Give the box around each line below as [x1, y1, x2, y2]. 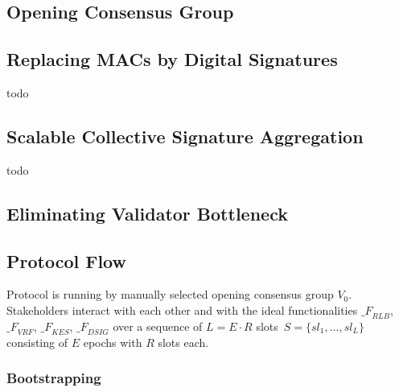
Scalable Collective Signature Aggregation [6, 123, 364, 148]
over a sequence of [113, 317, 203, 334]
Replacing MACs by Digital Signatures [6, 47, 338, 72]
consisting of [6, 333, 68, 350]
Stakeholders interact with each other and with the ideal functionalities [6, 301, 358, 318]
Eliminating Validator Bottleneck [6, 200, 288, 225]
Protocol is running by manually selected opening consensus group [6, 286, 334, 303]
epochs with [83, 333, 142, 350]
